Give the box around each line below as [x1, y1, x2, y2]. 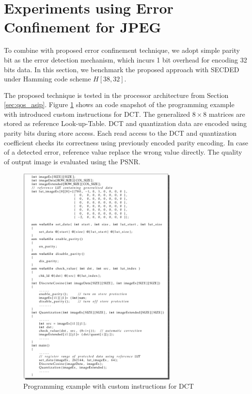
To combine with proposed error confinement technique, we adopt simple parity [4, 45, 240, 55]
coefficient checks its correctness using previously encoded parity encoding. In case [4, 137, 248, 147]
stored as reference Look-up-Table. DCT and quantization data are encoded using [4, 118, 247, 128]
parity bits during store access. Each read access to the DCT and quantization [4, 128, 237, 138]
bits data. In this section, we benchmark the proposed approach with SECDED [4, 64, 239, 74]
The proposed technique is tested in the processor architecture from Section [4, 90, 229, 100]
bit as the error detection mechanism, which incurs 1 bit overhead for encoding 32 [4, 54, 247, 64]
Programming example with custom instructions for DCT [23, 381, 194, 391]
